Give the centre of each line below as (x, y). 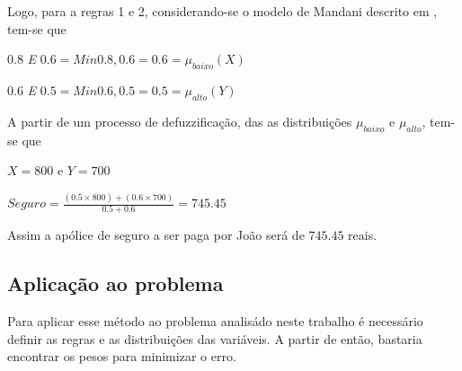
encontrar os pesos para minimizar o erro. (122, 356)
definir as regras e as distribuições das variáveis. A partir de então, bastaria (215, 338)
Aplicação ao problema (115, 283)
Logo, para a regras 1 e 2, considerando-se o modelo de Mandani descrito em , (222, 11)
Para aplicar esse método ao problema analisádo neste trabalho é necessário (215, 321)
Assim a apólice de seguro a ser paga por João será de (156, 235)
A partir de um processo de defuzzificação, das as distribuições (180, 121)
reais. (363, 235)
